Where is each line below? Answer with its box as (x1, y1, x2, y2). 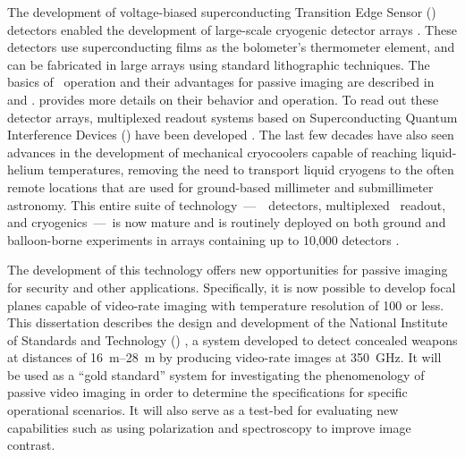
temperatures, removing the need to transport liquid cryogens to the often (47, 160, 454, 179)
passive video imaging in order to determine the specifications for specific (7, 383, 408, 402)
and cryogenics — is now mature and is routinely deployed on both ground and (7, 213, 446, 232)
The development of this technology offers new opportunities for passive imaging (7, 260, 448, 279)
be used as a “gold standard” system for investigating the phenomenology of (7, 365, 425, 384)
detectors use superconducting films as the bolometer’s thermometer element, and (7, 38, 455, 56)
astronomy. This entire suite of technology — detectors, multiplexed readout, (7, 195, 446, 214)
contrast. (7, 436, 55, 454)
